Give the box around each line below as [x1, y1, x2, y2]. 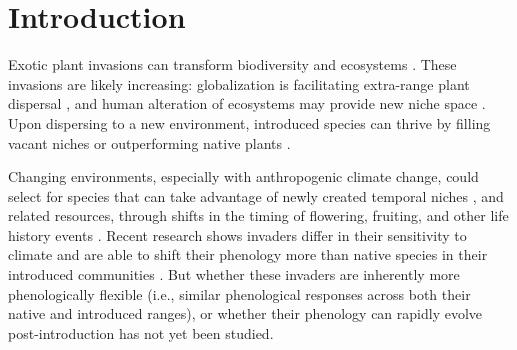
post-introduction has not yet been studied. [8, 322, 274, 343]
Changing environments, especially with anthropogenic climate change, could [8, 166, 479, 187]
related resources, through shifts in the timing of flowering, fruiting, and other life [8, 205, 509, 226]
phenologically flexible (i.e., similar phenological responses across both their [8, 283, 471, 304]
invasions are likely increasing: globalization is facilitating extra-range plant [8, 73, 470, 94]
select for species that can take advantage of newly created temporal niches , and [8, 185, 504, 206]
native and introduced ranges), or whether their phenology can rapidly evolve [8, 303, 483, 324]
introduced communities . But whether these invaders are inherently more [8, 264, 460, 285]
